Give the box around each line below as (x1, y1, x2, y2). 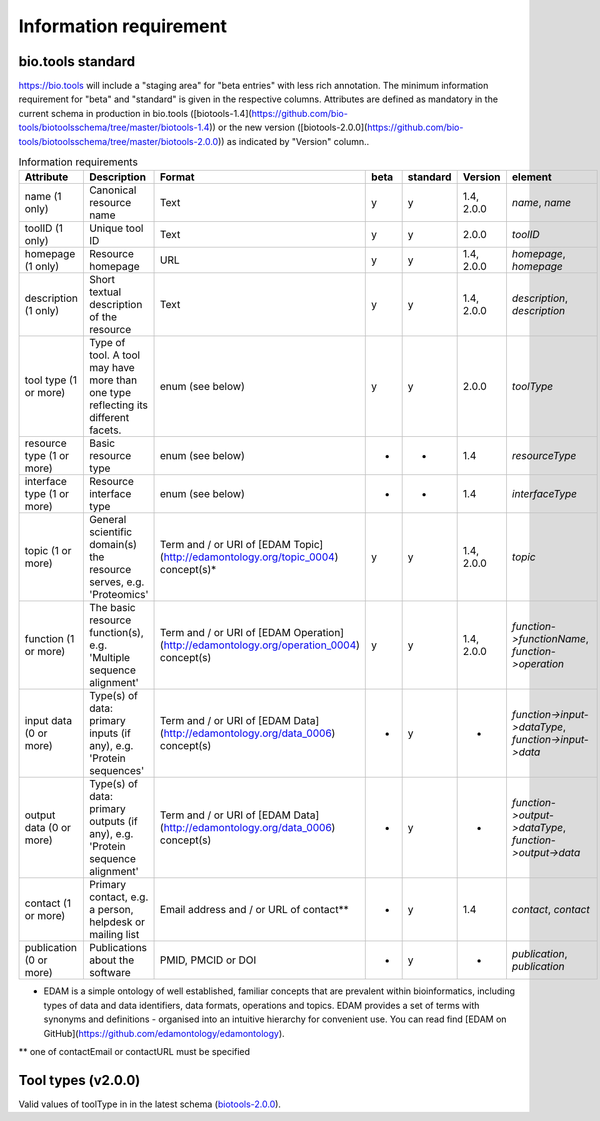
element (511, 170, 552, 184)
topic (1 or (24, 544, 72, 558)
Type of (88, 336, 126, 350)
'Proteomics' (88, 588, 149, 602)
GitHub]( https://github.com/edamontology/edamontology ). (43, 1027, 285, 1039)
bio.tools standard (18, 53, 136, 70)
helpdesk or (88, 915, 145, 929)
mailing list (88, 928, 140, 942)
